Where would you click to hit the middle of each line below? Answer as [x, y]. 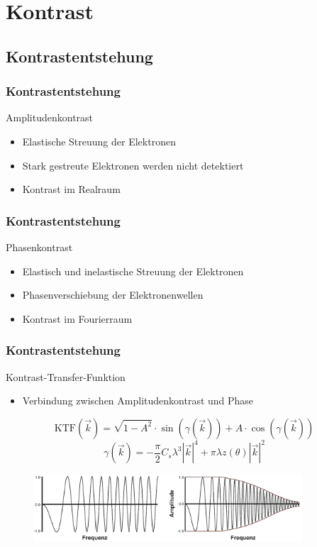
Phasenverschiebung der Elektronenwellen [113, 295]
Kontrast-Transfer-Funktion [66, 376]
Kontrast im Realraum [71, 189]
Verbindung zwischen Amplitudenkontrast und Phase [138, 400]
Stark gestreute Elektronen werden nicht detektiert [133, 165]
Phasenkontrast [39, 247]
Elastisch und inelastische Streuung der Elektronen [133, 271]
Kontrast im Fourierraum [77, 318]
